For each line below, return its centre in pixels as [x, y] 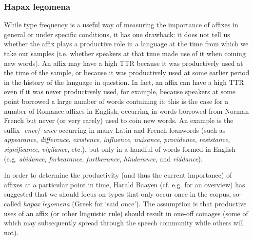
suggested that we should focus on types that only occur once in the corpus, [117, 194]
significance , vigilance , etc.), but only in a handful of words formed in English [120, 149]
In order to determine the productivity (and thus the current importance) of [118, 175]
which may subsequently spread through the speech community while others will [124, 223]
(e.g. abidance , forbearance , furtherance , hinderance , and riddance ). [103, 158]
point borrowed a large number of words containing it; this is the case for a [116, 101]
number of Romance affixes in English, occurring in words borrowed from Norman [126, 110]
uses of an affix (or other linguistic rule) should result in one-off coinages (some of [126, 213]
